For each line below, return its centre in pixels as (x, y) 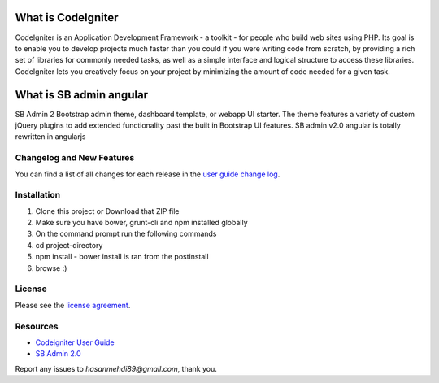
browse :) (51, 268)
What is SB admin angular (82, 95)
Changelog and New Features (75, 158)
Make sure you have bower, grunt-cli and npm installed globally (141, 223)
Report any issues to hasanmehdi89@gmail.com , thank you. (116, 368)
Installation (38, 195)
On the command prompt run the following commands (126, 234)
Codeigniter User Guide (75, 342)
